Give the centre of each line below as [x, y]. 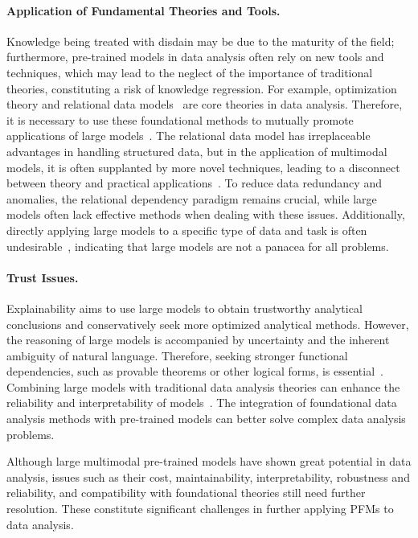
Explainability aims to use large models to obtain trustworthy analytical [184, 308]
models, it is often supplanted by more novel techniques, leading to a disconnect [203, 167]
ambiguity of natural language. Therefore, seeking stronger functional [177, 355]
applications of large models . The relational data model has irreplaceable [189, 136]
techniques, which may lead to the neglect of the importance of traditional [190, 72]
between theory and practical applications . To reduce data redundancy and [194, 183]
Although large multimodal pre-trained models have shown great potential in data [209, 461]
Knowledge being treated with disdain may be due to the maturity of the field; [201, 41]
